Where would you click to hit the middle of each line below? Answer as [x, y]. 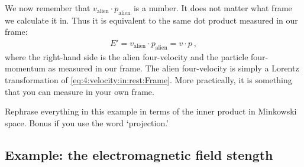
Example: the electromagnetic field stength [139, 154]
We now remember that [48, 8]
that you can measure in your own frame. [80, 91]
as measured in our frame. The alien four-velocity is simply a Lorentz [174, 68]
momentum [25, 68]
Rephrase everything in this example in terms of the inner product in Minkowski [151, 111]
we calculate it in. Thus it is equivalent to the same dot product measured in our [151, 20]
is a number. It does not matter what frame [213, 8]
